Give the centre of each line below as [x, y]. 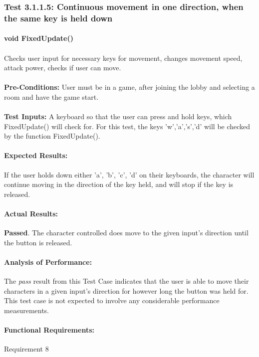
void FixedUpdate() [39, 38]
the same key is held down [58, 18]
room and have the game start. [51, 96]
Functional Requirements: [49, 330]
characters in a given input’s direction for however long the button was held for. [126, 290]
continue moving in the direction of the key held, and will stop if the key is [119, 184]
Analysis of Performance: [48, 262]
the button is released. [38, 242]
